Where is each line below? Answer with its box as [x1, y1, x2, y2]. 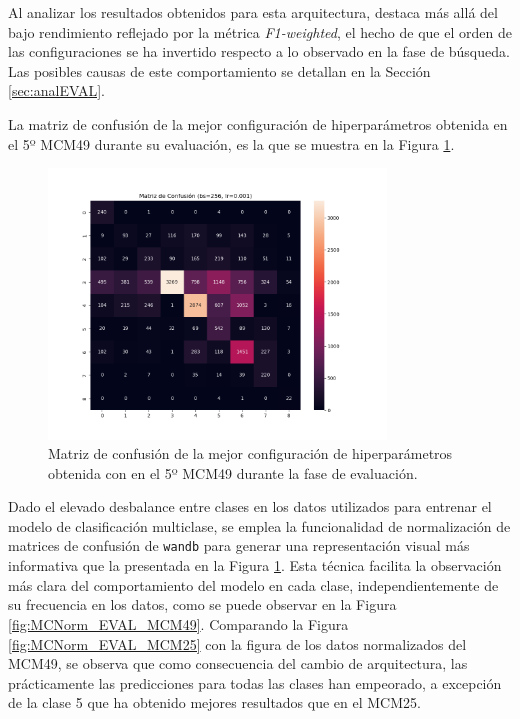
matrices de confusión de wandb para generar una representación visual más [8, 535, 470, 556]
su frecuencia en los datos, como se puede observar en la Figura [8, 594, 397, 615]
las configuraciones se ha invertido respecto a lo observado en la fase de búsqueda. [8, 41, 510, 62]
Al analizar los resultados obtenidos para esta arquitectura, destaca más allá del [8, 2, 498, 22]
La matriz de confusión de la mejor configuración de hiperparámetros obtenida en [8, 113, 508, 134]
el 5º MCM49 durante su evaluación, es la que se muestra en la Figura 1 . [8, 133, 455, 154]
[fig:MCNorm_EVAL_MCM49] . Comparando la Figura [8, 613, 349, 634]
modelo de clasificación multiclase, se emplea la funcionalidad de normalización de [8, 515, 511, 536]
